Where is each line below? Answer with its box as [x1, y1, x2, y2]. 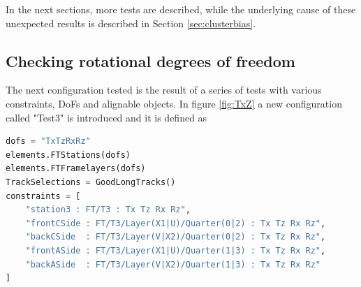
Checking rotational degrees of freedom [6, 50, 295, 71]
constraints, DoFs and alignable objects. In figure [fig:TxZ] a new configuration [6, 96, 342, 110]
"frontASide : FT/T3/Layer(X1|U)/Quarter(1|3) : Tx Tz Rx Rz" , [25, 245, 326, 256]
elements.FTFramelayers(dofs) [6, 163, 146, 174]
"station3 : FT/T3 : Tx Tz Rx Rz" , [25, 205, 191, 215]
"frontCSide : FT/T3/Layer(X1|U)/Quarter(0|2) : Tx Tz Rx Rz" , [25, 218, 326, 228]
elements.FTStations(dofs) [6, 149, 131, 160]
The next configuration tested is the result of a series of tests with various [6, 82, 322, 97]
